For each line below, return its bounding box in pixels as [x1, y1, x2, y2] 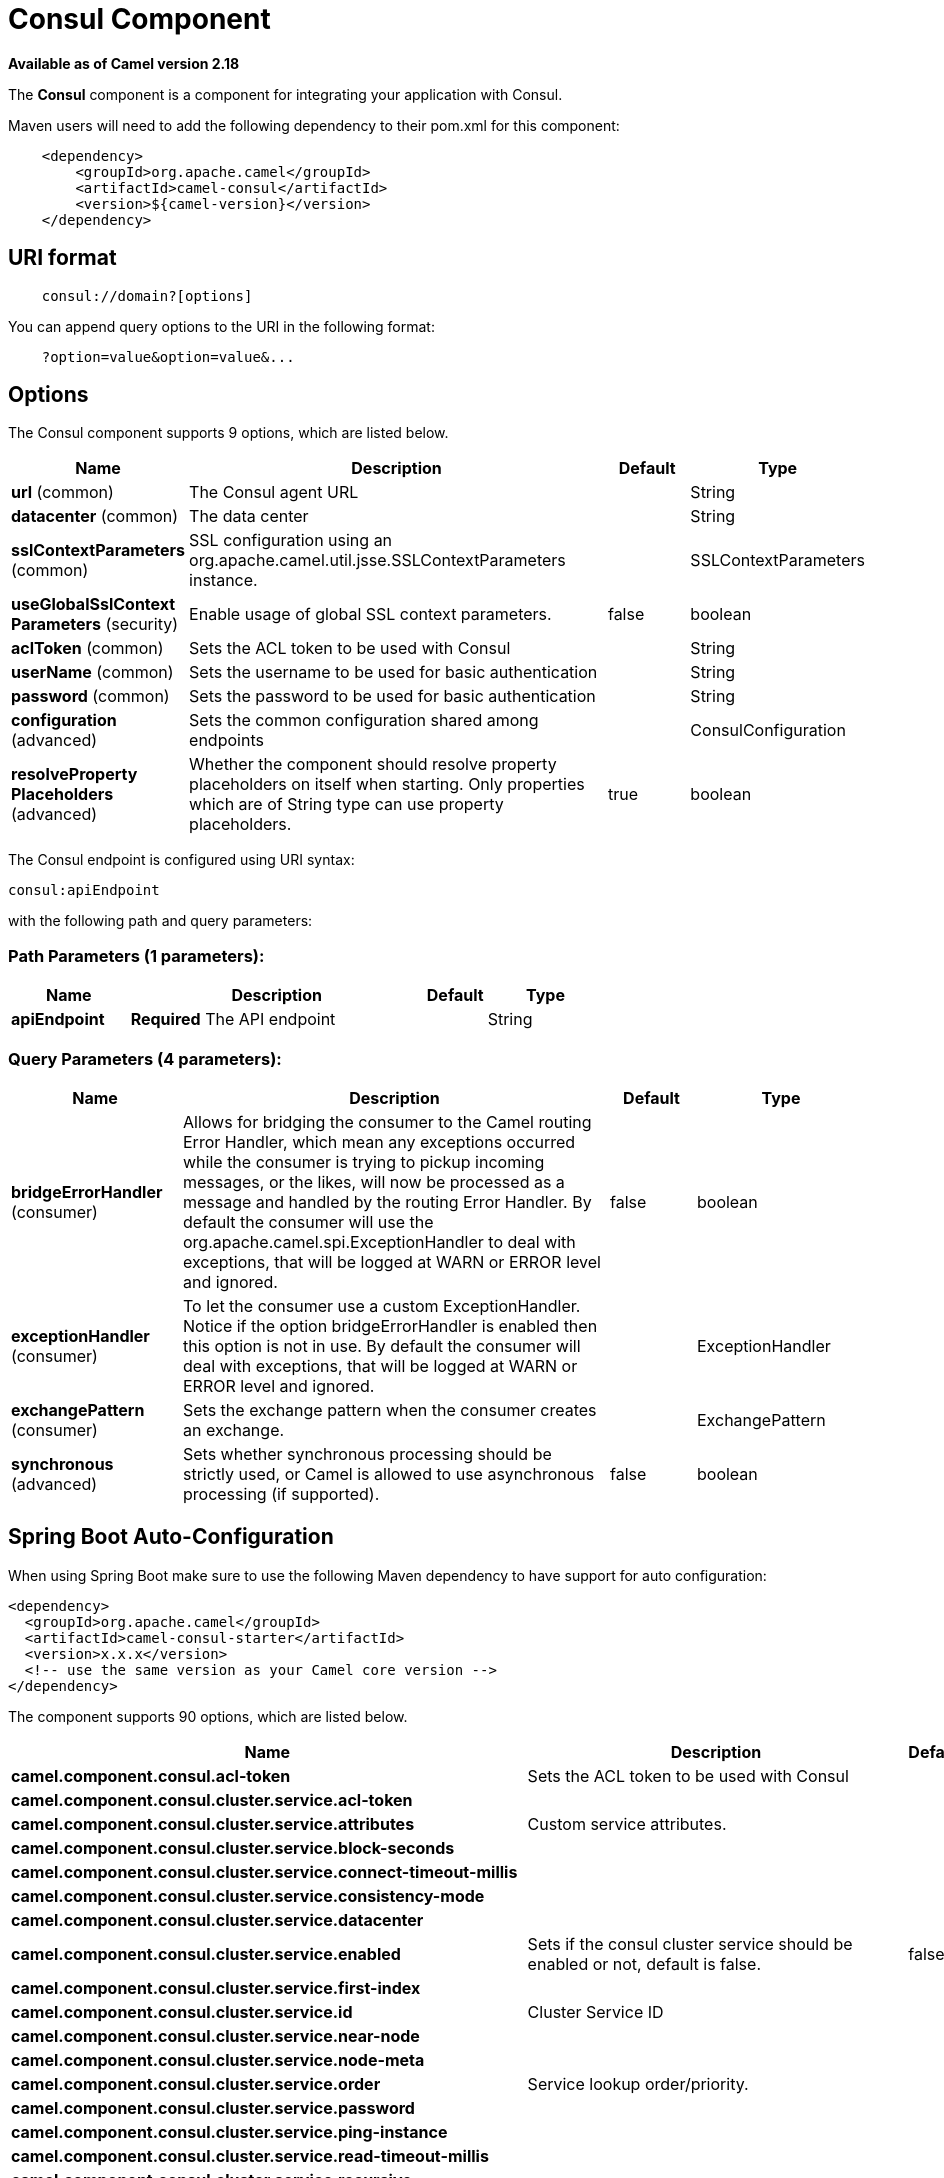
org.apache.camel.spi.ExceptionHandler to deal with [183, 1231, 576, 1252]
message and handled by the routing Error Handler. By [183, 1191, 592, 1212]
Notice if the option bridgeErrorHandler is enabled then [183, 1315, 598, 1336]
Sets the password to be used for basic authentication [189, 686, 596, 707]
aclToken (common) [11, 638, 164, 659]
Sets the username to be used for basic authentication [189, 662, 598, 683]
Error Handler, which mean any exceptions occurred [183, 1131, 576, 1152]
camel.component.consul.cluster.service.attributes [11, 1813, 415, 1834]
